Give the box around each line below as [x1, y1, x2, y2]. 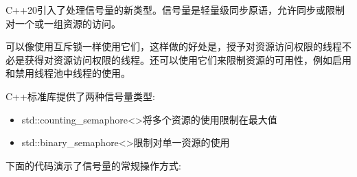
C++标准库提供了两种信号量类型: [5, 88, 155, 103]
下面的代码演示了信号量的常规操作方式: [5, 158, 181, 172]
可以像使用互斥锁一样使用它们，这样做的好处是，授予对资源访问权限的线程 [5, 39, 342, 54]
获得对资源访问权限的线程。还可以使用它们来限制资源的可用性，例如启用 [24, 52, 352, 67]
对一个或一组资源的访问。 [5, 16, 121, 30]
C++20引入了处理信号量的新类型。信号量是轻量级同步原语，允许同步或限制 [5, 3, 345, 16]
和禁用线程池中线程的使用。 [5, 66, 130, 80]
